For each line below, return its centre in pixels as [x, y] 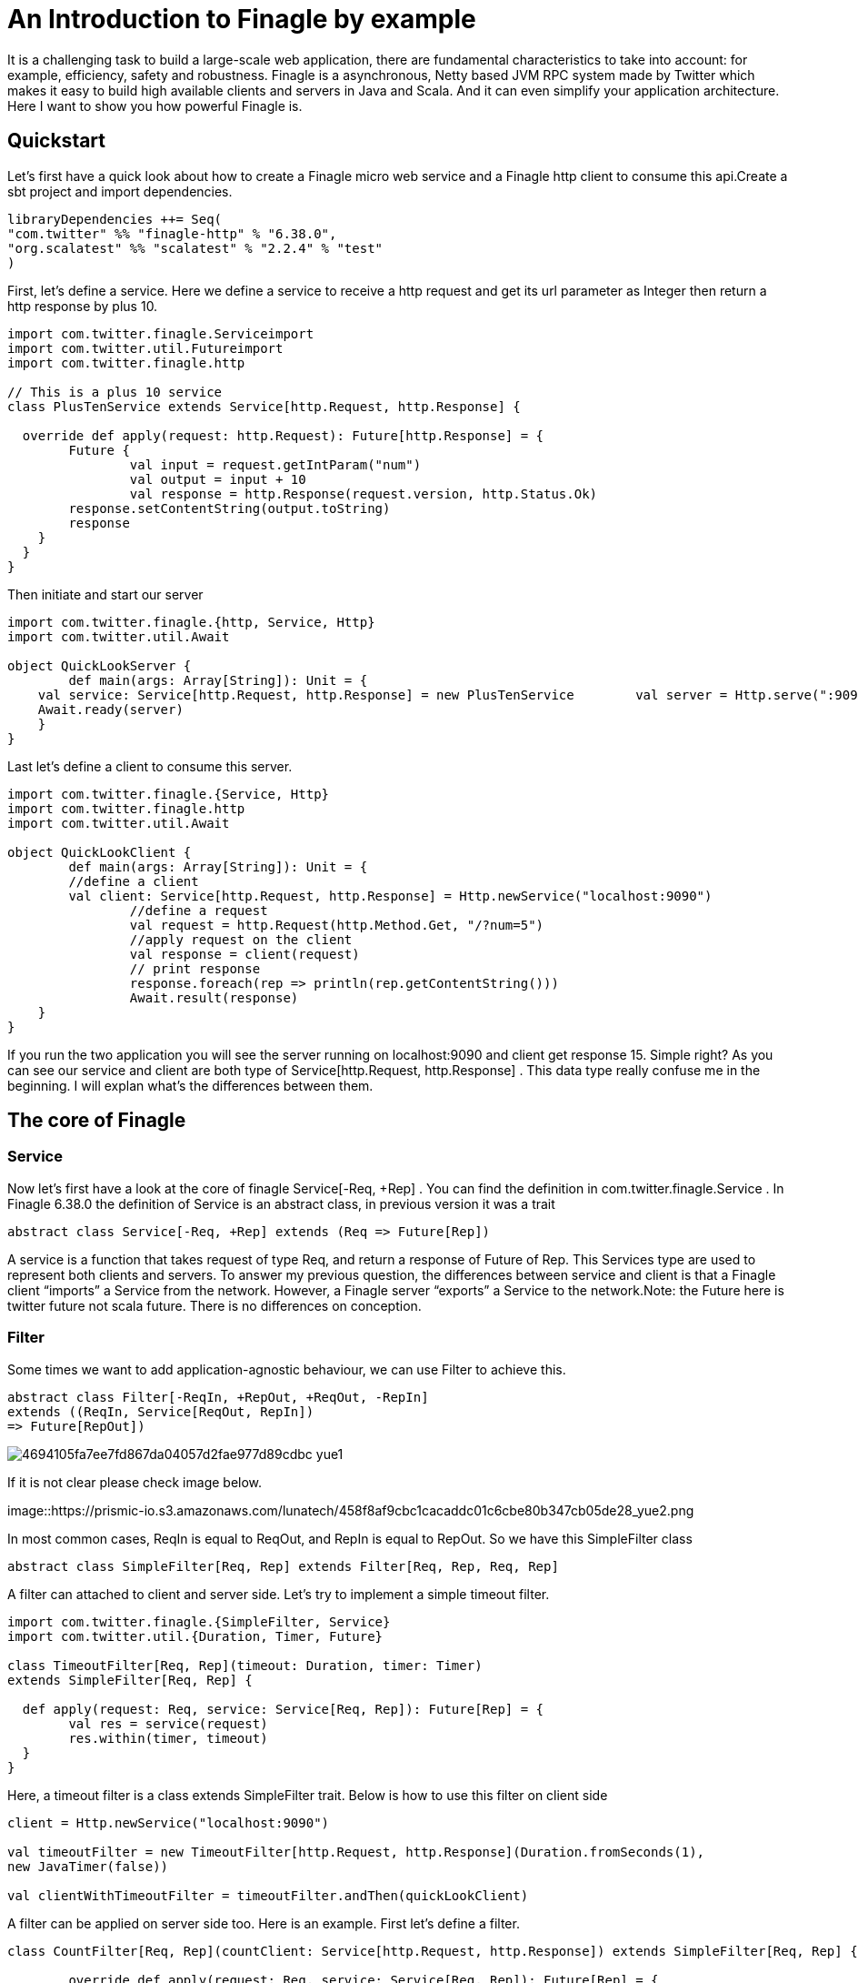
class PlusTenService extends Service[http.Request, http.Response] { [264, 406]
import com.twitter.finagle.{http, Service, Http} [191, 622]
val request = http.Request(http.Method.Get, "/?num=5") [337, 925]
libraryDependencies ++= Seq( [115, 219]
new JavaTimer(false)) [88, 1866]
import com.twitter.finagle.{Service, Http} [169, 794]
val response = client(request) [244, 954]
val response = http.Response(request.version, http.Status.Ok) [364, 493]
